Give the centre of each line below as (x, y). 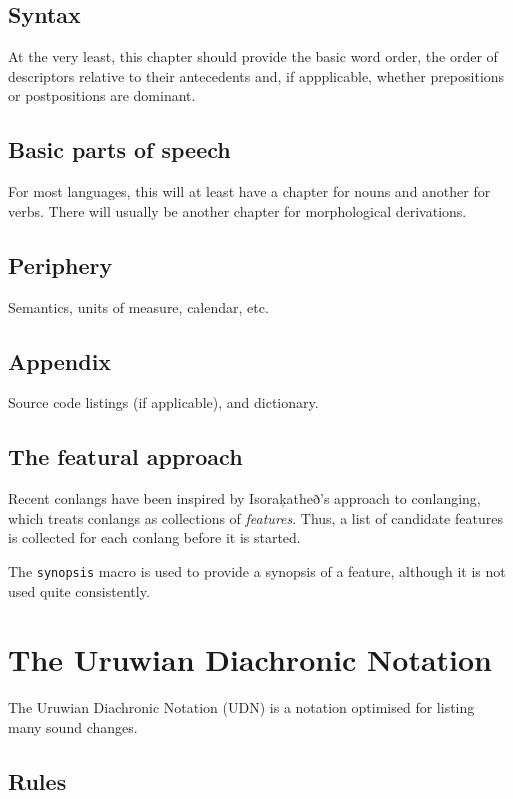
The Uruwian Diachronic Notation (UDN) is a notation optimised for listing (241, 707)
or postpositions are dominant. (102, 95)
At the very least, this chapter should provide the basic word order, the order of (253, 56)
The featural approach (125, 456)
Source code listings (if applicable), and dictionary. (163, 402)
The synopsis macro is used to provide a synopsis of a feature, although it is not (257, 570)
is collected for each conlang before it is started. (154, 537)
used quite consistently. (79, 590)
